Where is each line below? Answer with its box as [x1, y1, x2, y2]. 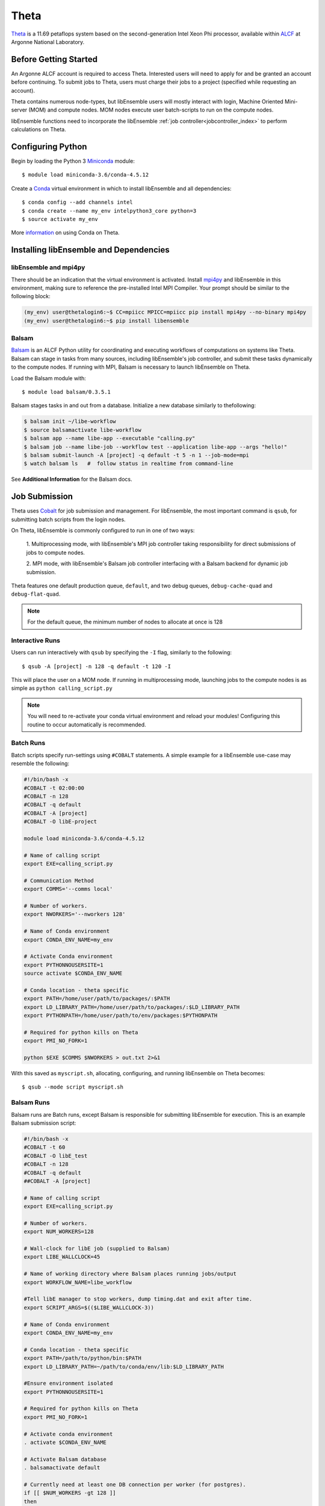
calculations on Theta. [11, 126, 66, 133]
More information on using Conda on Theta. [11, 229, 120, 236]
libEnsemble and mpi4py [11, 263, 85, 272]
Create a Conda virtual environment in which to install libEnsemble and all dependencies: [11, 184, 232, 192]
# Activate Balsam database [23, 1455, 107, 1463]
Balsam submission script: [11, 1119, 76, 1126]
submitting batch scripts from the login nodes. [11, 516, 126, 523]
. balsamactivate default [23, 1464, 101, 1471]
